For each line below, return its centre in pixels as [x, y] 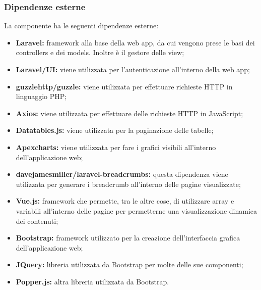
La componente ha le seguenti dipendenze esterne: [81, 26]
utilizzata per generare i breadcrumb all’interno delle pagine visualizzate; [128, 184]
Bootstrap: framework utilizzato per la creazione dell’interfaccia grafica [128, 238]
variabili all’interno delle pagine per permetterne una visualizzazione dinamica [137, 210]
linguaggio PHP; [41, 96]
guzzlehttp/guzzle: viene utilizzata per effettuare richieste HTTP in [124, 86]
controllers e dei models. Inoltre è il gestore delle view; [100, 52]
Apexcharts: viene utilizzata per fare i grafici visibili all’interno [116, 147]
